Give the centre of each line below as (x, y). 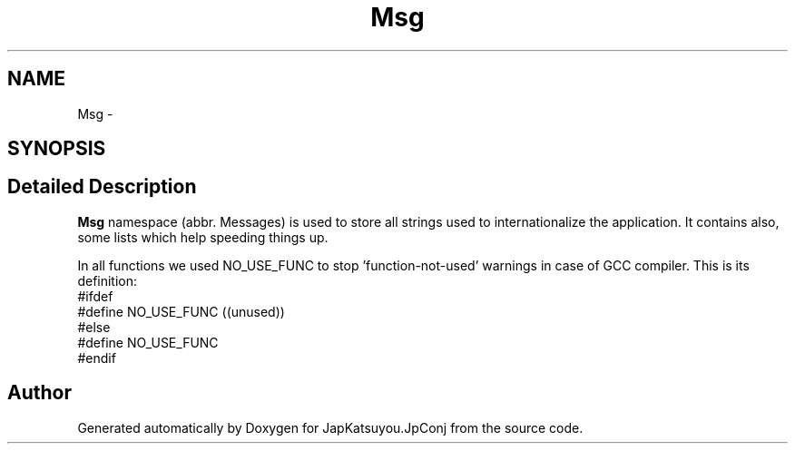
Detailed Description (102, 187)
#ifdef (95, 296)
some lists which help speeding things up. (203, 237)
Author (39, 393)
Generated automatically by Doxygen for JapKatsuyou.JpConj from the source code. (330, 427)
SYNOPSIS (57, 149)
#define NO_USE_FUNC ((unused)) (181, 311)
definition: (108, 280)
